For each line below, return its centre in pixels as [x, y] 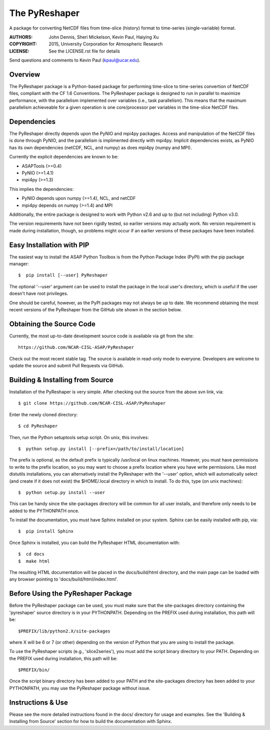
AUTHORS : [21, 37]
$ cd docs [31, 554]
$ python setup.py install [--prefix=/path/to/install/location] [101, 449]
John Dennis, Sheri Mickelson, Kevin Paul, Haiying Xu [104, 37]
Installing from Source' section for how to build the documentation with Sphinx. [91, 722]
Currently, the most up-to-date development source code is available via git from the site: [101, 336]
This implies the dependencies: [41, 189]
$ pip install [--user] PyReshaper [63, 275]
